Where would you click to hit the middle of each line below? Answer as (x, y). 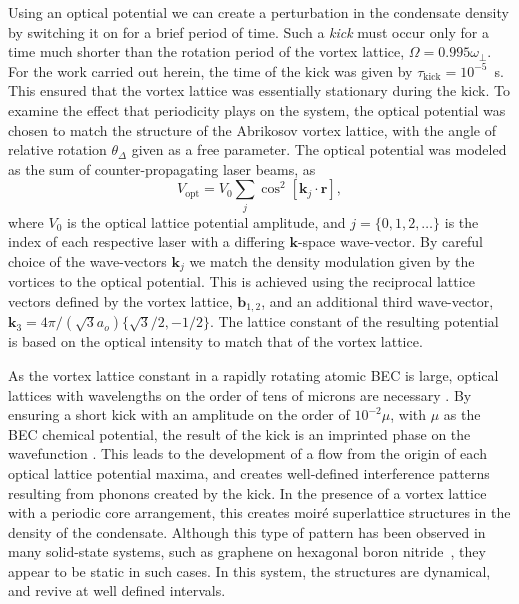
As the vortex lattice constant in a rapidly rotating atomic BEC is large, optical (253, 374)
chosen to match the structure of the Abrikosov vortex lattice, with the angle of (252, 129)
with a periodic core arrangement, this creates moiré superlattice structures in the (259, 512)
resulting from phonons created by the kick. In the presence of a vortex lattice (247, 492)
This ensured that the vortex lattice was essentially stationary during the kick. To (259, 90)
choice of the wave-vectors (87, 260)
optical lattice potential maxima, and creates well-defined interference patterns (249, 472)
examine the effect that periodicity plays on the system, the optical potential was (257, 109)
